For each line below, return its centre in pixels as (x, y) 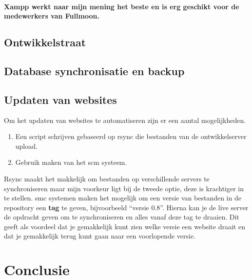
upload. (26, 146)
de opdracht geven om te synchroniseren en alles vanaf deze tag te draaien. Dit (122, 217)
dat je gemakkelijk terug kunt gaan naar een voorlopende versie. (100, 236)
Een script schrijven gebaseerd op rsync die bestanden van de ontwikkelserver (131, 136)
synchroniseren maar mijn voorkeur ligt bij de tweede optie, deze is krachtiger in (124, 188)
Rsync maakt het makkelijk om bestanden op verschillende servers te (107, 178)
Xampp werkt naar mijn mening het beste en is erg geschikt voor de (122, 6)
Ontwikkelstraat (45, 42)
